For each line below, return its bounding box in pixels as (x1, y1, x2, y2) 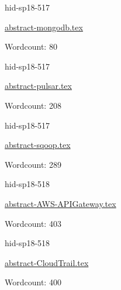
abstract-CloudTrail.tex (5, 256, 89, 268)
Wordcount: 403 (5, 217, 61, 229)
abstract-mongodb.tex (5, 20, 83, 33)
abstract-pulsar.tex (5, 80, 72, 92)
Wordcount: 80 (5, 40, 57, 53)
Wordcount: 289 (5, 158, 61, 170)
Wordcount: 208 (5, 99, 61, 111)
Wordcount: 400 (5, 276, 61, 288)
